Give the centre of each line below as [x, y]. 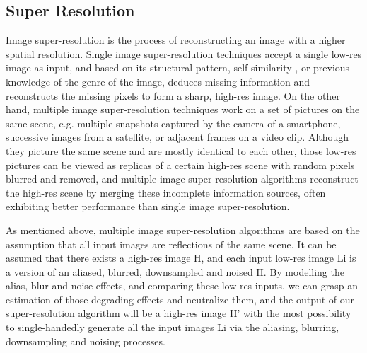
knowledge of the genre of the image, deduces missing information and [158, 81]
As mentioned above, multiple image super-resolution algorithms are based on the [183, 230]
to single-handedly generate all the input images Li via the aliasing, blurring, [173, 327]
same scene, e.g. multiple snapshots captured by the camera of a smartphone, [173, 123]
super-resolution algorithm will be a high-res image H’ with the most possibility [179, 313]
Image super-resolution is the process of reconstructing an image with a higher [176, 40]
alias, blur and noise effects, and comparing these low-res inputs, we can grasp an [182, 285]
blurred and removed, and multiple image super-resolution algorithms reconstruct [182, 179]
